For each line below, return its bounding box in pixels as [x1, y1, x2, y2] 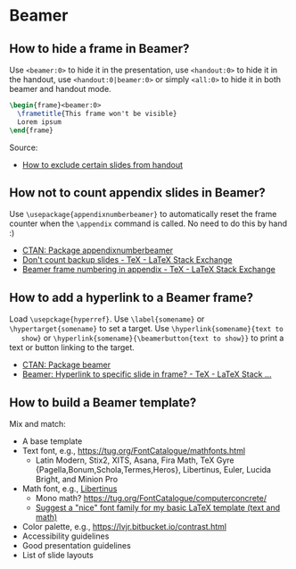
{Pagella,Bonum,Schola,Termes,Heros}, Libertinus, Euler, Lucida [35, 464, 272, 474]
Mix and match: [9, 418, 67, 429]
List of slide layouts [21, 549, 94, 560]
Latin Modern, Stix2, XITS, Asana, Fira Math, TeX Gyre [35, 455, 234, 465]
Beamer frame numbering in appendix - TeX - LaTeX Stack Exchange [21, 264, 276, 275]
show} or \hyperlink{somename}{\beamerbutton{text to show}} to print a [21, 332, 284, 344]
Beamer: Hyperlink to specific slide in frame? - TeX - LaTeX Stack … [21, 369, 272, 380]
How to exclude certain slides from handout [21, 159, 184, 170]
